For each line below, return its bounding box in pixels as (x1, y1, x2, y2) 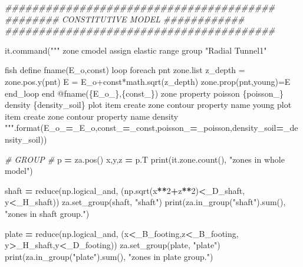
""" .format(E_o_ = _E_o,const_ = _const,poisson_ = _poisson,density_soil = (5, 121, 284, 134)
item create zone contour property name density (5, 110, 179, 122)
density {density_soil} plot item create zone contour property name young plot (5, 98, 292, 111)
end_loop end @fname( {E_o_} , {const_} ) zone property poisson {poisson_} (5, 87, 284, 99)
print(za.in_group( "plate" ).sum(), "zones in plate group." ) (5, 250, 213, 262)
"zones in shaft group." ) (5, 207, 90, 219)
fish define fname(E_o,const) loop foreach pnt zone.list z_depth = (5, 64, 245, 76)
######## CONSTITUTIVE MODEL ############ (5, 12, 245, 25)
